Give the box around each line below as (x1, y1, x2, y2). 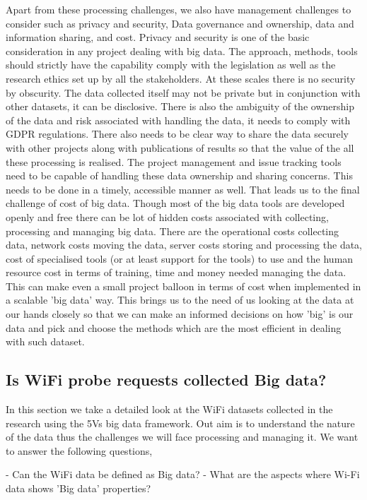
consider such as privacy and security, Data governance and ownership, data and (6, 16, 354, 30)
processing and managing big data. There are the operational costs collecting (6, 223, 339, 238)
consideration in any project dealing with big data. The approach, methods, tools (6, 43, 358, 58)
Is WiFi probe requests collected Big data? (6, 369, 327, 391)
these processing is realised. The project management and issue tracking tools (6, 154, 342, 169)
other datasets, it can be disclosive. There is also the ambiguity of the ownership (6, 99, 354, 114)
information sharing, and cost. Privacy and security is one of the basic (6, 30, 310, 44)
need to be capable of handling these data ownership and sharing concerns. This (6, 168, 353, 183)
